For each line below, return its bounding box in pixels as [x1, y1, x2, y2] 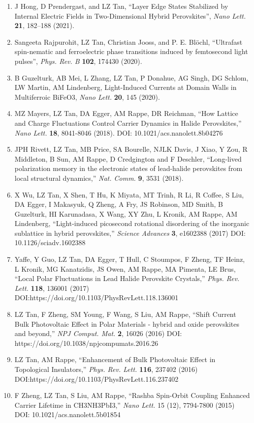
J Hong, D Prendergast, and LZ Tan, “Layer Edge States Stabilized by [14, 1, 228, 11]
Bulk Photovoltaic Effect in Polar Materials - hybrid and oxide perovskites [14, 318, 239, 329]
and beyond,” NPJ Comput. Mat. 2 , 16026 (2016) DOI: [14, 328, 182, 338]
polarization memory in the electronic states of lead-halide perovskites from [14, 163, 243, 173]
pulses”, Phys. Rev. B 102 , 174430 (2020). [14, 56, 142, 66]
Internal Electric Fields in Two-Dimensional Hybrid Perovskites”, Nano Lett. [14, 10, 246, 21]
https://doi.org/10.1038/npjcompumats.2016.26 [14, 338, 159, 348]
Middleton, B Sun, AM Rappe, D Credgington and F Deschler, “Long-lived [14, 153, 242, 164]
